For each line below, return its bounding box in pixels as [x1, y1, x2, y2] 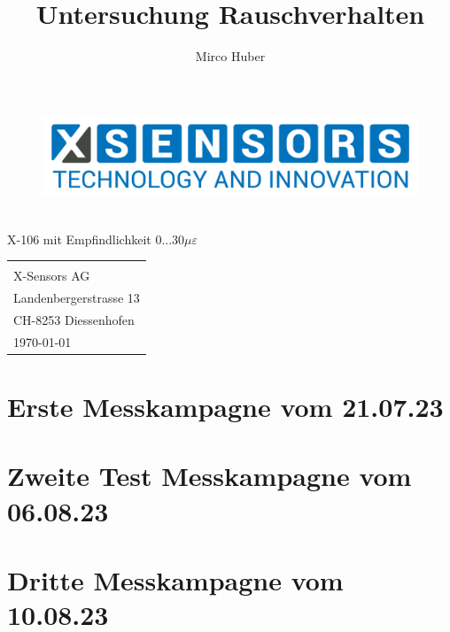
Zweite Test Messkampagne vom [7, 458, 412, 494]
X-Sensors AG [13, 266, 90, 285]
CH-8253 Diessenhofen [13, 310, 135, 328]
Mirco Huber [195, 47, 266, 66]
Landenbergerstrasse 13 [13, 289, 140, 307]
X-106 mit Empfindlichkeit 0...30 [7, 229, 185, 248]
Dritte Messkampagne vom [7, 562, 344, 597]
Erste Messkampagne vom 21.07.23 [7, 389, 444, 425]
